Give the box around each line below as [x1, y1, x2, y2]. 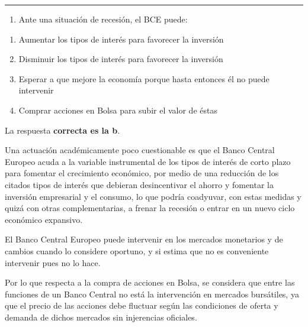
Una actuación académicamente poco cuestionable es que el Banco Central [5, 144, 275, 156]
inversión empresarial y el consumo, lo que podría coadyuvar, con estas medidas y [5, 190, 301, 202]
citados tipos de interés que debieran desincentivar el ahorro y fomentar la [5, 178, 274, 190]
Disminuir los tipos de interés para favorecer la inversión [18, 53, 223, 65]
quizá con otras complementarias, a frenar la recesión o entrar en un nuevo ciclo [5, 202, 295, 214]
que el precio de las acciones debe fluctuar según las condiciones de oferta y [5, 299, 278, 312]
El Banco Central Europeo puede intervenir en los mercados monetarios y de [5, 233, 283, 245]
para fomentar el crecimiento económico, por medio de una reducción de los [5, 167, 279, 179]
